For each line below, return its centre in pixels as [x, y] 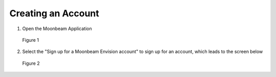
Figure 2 [31, 63]
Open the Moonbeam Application [57, 29]
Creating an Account [54, 13]
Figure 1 [31, 40]
